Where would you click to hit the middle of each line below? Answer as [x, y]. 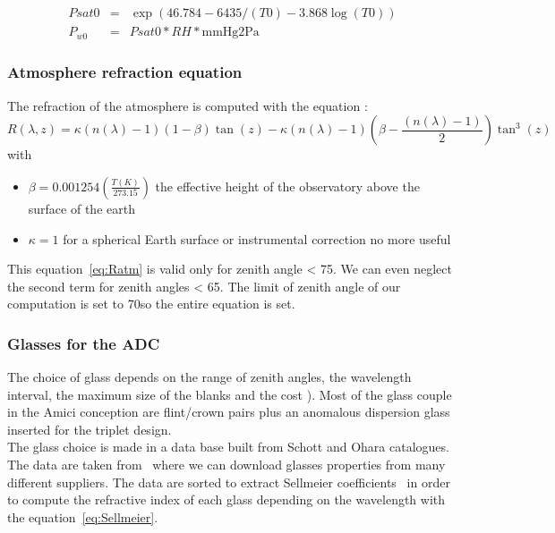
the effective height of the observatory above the [287, 186]
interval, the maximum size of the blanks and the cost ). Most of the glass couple [230, 394]
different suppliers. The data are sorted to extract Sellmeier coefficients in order [229, 482]
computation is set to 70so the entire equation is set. [151, 304]
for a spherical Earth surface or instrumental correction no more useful [257, 238]
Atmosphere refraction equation [125, 72]
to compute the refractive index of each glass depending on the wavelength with [226, 499]
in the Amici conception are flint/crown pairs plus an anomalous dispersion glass [229, 412]
